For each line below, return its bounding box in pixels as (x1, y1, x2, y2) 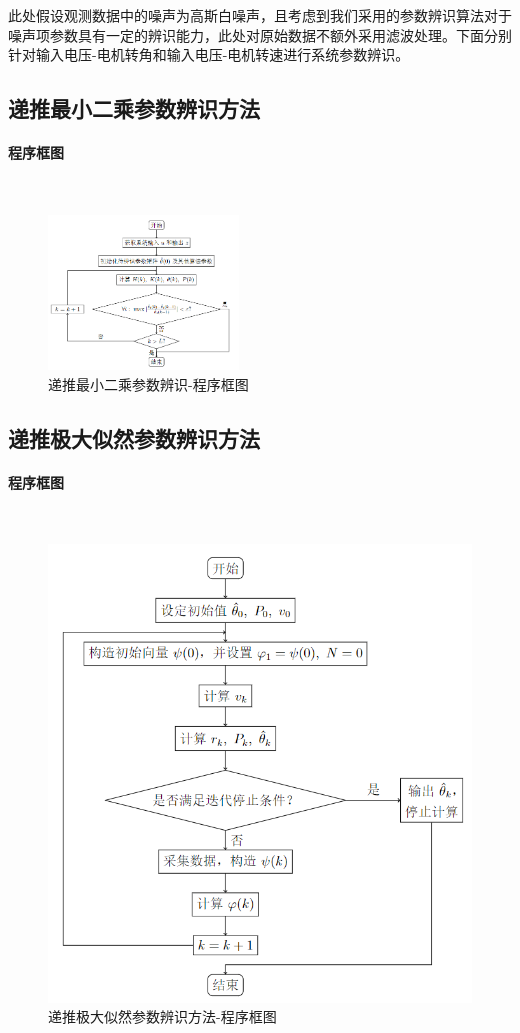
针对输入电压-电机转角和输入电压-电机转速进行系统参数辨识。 (8, 44, 410, 65)
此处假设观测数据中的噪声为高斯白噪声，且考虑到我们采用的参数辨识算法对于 (8, 5, 512, 25)
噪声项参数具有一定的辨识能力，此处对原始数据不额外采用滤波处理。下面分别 (8, 24, 512, 45)
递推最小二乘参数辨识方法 (8, 93, 260, 124)
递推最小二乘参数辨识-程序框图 (48, 373, 249, 394)
